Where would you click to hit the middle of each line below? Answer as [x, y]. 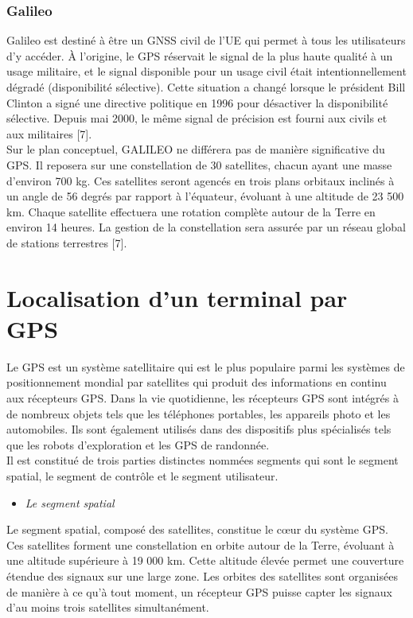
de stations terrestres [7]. [67, 242]
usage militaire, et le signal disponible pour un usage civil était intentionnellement [206, 71]
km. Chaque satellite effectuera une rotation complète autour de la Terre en [191, 211]
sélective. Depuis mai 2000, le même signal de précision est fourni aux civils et [197, 118]
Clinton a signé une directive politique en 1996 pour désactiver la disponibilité [197, 102]
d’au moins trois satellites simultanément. [108, 607]
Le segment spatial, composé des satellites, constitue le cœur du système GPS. [197, 529]
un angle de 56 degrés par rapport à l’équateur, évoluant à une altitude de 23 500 [205, 196]
